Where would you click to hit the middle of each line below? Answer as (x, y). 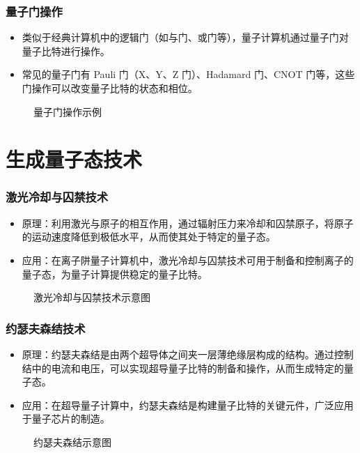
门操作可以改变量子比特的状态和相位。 (110, 88)
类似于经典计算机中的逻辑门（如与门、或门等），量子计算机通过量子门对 (185, 37)
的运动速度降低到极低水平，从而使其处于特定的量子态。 (149, 237)
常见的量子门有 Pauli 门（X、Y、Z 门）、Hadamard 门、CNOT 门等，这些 (188, 74)
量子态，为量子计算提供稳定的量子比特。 (115, 274)
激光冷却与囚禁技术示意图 (92, 297)
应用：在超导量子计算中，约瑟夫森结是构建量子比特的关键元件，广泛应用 (188, 405)
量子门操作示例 (68, 111)
